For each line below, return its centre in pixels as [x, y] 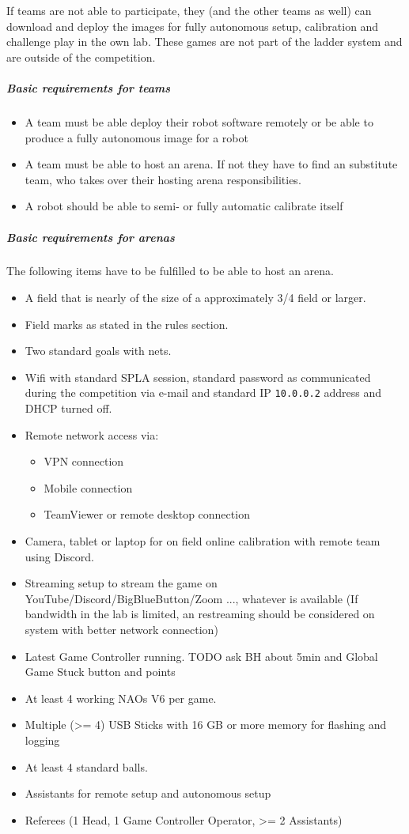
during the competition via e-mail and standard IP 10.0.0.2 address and [203, 392]
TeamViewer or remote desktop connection [147, 514]
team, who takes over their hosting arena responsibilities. [163, 179]
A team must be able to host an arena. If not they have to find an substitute [211, 164]
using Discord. [59, 556]
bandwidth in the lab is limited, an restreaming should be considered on [200, 614]
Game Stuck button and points [100, 672]
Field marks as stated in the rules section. [127, 324]
